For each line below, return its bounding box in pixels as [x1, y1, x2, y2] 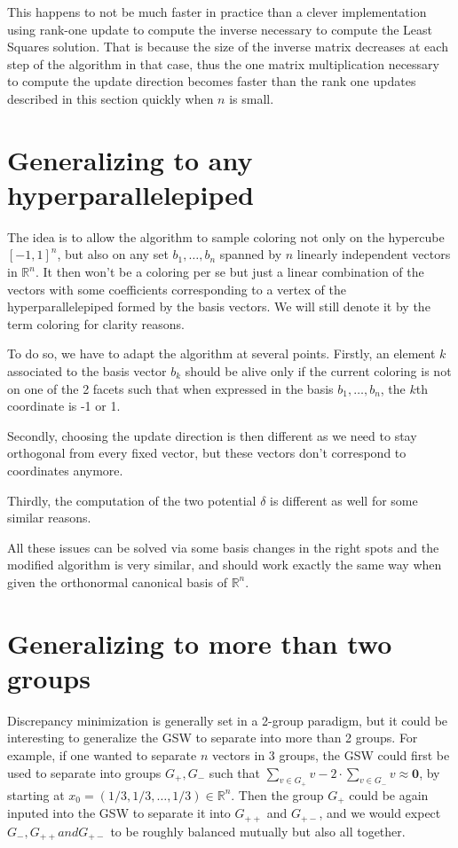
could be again [349, 785, 429, 804]
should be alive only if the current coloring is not [185, 362, 452, 381]
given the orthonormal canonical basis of [7, 572, 227, 591]
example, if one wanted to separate [7, 746, 197, 765]
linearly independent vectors [296, 245, 451, 263]
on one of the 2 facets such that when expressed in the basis [7, 379, 334, 397]
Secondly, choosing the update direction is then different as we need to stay [7, 426, 417, 444]
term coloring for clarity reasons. [7, 314, 185, 333]
